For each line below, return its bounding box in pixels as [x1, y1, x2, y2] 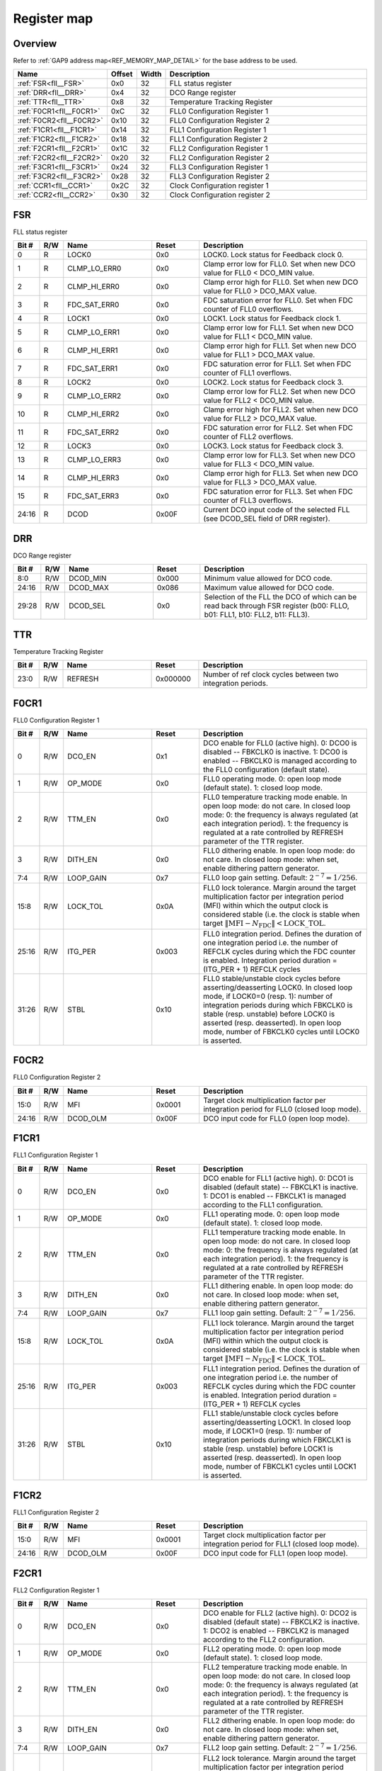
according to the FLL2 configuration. [202, 1635, 325, 1645]
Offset [110, 69, 133, 79]
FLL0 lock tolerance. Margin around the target [202, 883, 357, 893]
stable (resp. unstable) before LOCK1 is [202, 1444, 334, 1454]
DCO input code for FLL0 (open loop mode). [202, 1113, 350, 1123]
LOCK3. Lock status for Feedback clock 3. [202, 441, 344, 451]
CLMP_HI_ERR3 [67, 473, 120, 483]
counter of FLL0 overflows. [202, 305, 294, 315]
